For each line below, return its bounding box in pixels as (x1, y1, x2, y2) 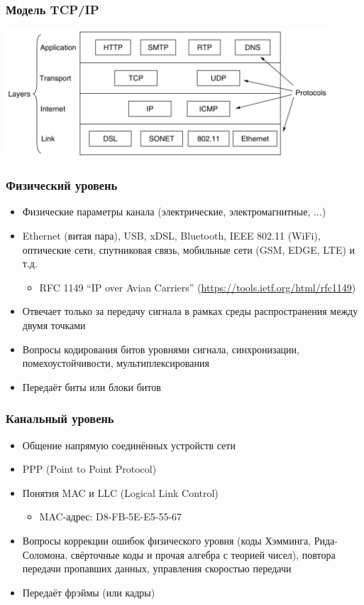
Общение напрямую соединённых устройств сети (22, 437, 236, 452)
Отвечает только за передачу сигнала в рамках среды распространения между (22, 304, 358, 318)
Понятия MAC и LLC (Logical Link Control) (22, 485, 219, 500)
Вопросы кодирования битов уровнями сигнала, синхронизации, (22, 341, 299, 356)
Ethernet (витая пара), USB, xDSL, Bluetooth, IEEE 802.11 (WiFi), (22, 228, 321, 243)
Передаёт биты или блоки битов (22, 379, 161, 394)
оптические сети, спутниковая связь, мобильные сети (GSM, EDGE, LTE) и (22, 242, 355, 257)
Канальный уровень (6, 409, 114, 427)
